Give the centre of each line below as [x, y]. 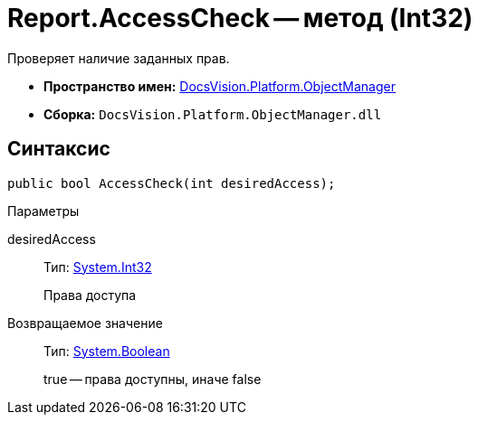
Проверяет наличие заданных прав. [119, 58]
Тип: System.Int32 [98, 267]
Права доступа [90, 295]
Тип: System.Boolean [107, 351]
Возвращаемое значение [85, 323]
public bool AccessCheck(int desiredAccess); [172, 183]
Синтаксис [59, 149]
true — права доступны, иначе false [153, 379]
